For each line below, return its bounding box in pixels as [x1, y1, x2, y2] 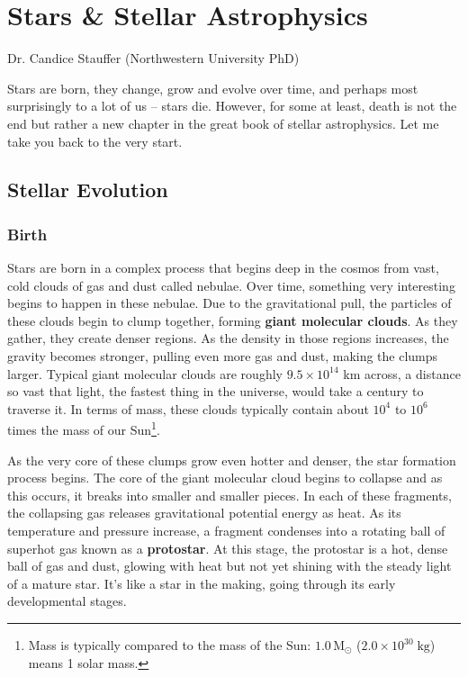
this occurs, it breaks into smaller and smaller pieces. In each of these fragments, [7, 485, 452, 504]
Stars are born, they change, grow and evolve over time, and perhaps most [7, 78, 418, 97]
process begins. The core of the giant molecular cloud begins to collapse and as [7, 468, 443, 487]
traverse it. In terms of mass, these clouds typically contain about [7, 399, 369, 418]
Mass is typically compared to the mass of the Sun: [28, 636, 311, 654]
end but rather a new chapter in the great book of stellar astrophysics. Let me [7, 113, 439, 132]
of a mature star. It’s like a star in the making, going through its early [7, 573, 396, 592]
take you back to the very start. [7, 131, 183, 150]
